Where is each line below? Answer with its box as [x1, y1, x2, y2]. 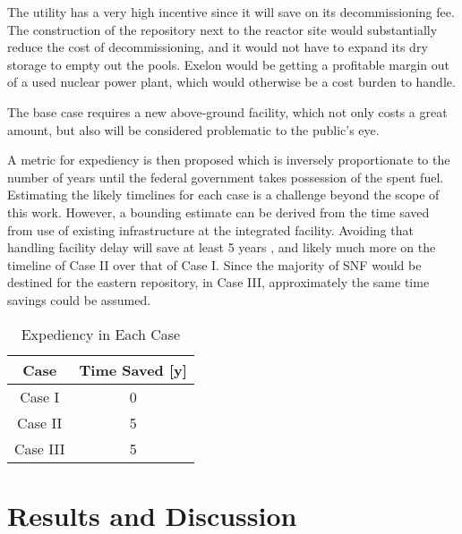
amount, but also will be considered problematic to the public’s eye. [7, 120, 380, 139]
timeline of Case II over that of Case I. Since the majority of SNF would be [7, 255, 422, 274]
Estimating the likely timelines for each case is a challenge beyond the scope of [7, 185, 440, 204]
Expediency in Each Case [21, 323, 181, 344]
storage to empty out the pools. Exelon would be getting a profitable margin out [7, 55, 449, 73]
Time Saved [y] [79, 359, 187, 380]
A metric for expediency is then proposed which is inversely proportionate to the [7, 150, 450, 169]
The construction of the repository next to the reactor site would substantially [7, 20, 438, 38]
